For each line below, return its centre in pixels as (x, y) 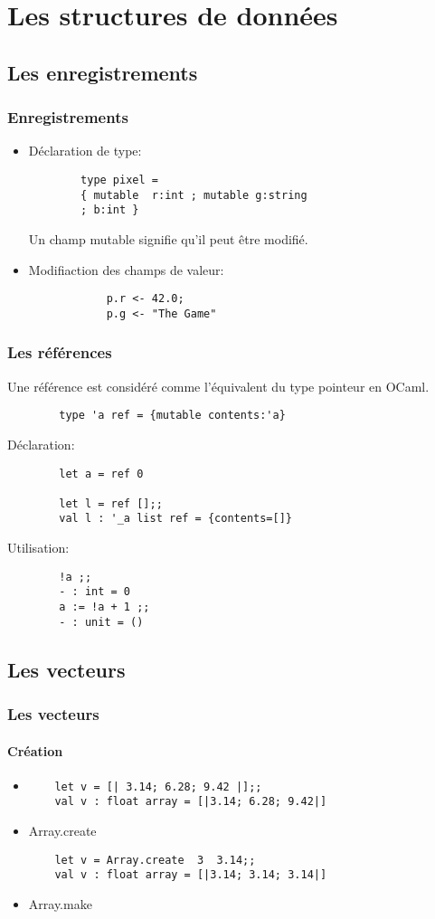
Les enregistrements (103, 72)
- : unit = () (101, 622)
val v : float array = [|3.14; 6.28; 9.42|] (191, 802)
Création (35, 750)
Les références (60, 352)
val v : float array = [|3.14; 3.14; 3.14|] (191, 875)
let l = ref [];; (111, 503)
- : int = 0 (95, 592)
